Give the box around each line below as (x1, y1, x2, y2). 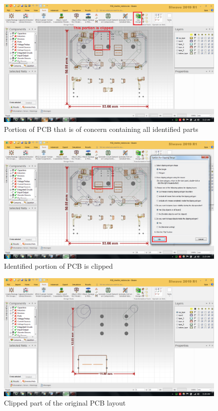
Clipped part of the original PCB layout (4, 398, 126, 408)
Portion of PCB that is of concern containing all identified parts (4, 123, 199, 134)
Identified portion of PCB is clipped (4, 260, 113, 271)
